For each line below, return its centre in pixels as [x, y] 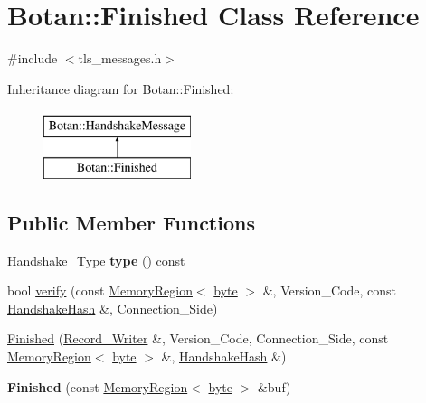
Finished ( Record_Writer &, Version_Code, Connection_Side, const [198, 338]
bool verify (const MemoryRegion [100, 291]
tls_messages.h [120, 58]
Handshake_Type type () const [96, 260]
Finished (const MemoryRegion [98, 386]
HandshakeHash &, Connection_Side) [113, 308]
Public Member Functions [131, 222]
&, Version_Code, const [329, 291]
